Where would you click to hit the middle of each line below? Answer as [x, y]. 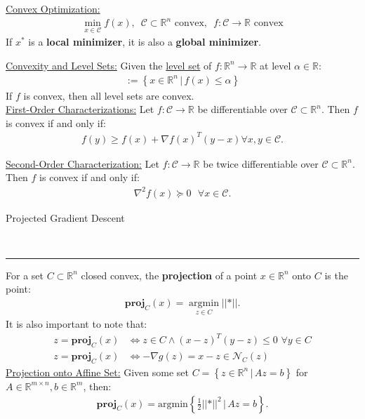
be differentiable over [243, 109]
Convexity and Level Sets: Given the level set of [109, 65]
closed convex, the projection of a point [169, 275]
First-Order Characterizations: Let [80, 109]
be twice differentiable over [261, 163]
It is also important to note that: [77, 324]
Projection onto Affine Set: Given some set [98, 372]
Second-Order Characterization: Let [82, 163]
